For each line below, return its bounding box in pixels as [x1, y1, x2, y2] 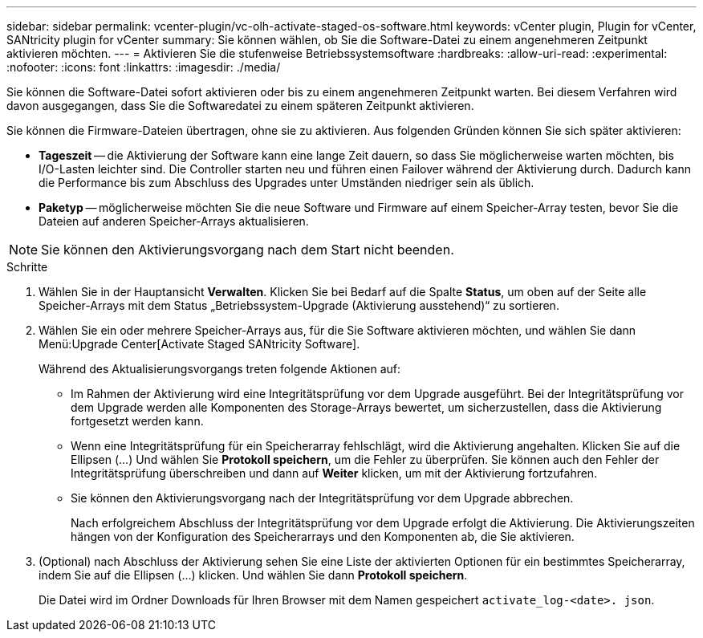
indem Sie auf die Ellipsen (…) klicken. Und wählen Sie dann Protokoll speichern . [39, 568, 468, 582]
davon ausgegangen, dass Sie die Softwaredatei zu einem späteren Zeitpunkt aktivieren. [6, 99, 474, 112]
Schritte [6, 260, 48, 274]
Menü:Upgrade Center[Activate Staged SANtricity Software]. [39, 337, 360, 351]
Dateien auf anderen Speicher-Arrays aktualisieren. [39, 214, 309, 228]
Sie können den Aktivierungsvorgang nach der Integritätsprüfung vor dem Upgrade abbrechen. [71, 491, 574, 505]
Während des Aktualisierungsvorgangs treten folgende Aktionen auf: [39, 362, 401, 376]
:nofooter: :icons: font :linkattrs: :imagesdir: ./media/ [6, 60, 281, 74]
